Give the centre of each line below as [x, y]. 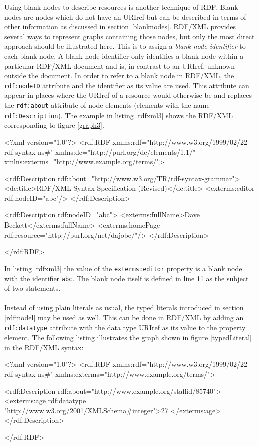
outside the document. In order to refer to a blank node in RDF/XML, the [119, 76]
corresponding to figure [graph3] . [54, 125]
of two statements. [32, 288]
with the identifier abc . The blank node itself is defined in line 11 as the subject [126, 278]
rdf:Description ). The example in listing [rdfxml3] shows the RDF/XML [118, 115]
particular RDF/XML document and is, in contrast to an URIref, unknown [119, 66]
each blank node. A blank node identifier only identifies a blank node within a [124, 55]
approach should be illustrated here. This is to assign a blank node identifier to [125, 46]
